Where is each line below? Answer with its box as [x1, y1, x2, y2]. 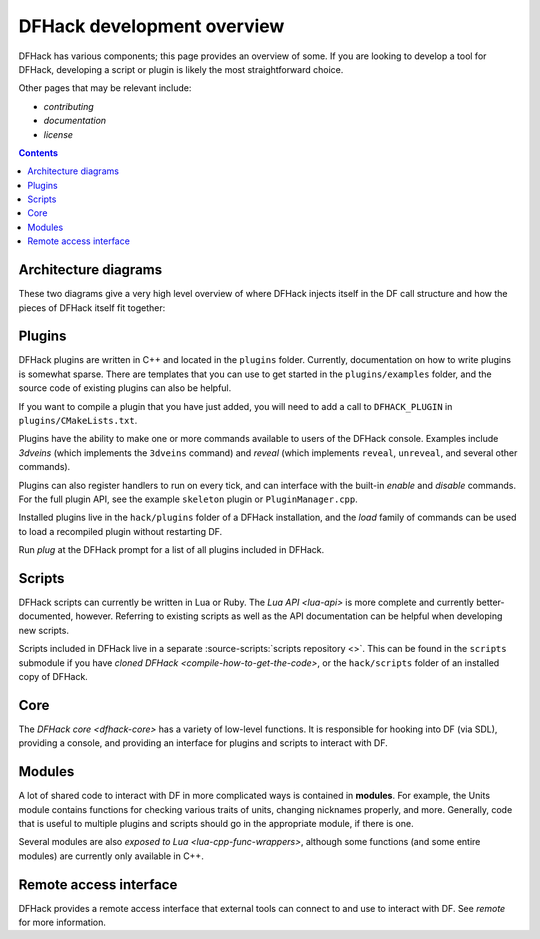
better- [476, 596, 505, 609]
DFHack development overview [18, 15, 285, 37]
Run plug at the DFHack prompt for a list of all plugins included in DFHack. [18, 544, 325, 556]
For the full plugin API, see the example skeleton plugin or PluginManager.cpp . [18, 493, 359, 505]
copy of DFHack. [18, 670, 89, 682]
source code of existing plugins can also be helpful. [18, 382, 232, 394]
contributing [43, 100, 94, 112]
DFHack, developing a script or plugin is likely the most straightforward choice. [18, 63, 344, 75]
